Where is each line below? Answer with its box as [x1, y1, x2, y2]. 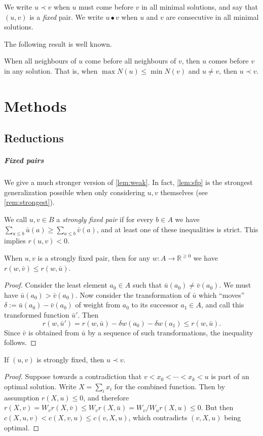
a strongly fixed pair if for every [56, 214, 154, 225]
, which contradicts [128, 412, 187, 422]
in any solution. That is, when [4, 65, 98, 76]
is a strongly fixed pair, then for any [37, 253, 151, 263]
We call [4, 214, 27, 225]
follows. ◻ [4, 337, 36, 348]
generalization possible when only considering [4, 186, 145, 197]
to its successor [131, 299, 178, 310]
